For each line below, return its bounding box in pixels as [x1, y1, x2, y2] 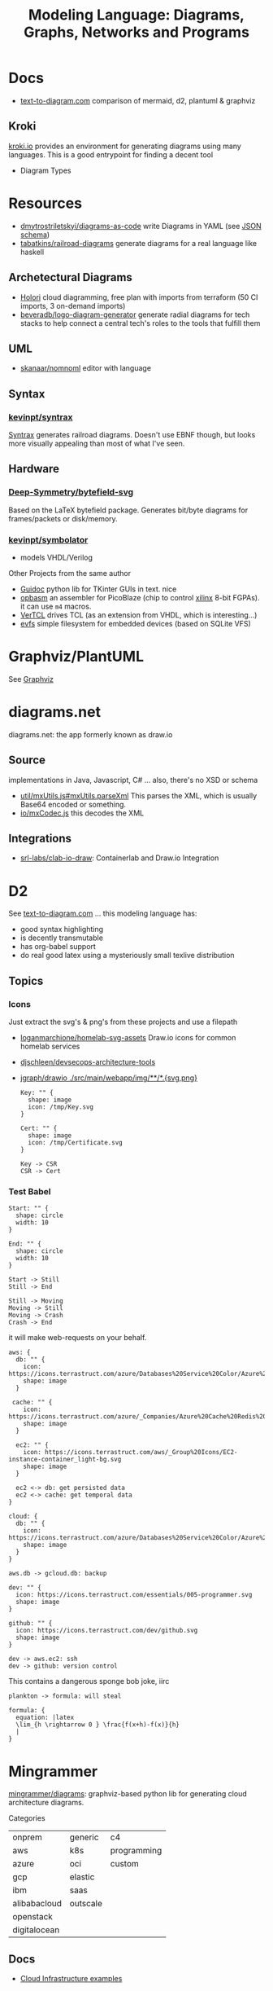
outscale [69, 1898, 103, 1910]
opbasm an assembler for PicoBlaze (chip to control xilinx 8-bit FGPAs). [19, 592, 260, 602]
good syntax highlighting [19, 925, 104, 934]
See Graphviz [8, 674, 54, 683]
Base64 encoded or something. [19, 799, 127, 809]
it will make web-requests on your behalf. [8, 1333, 147, 1343]
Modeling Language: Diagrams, [28, 6, 245, 24]
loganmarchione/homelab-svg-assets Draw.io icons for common [19, 1033, 236, 1043]
